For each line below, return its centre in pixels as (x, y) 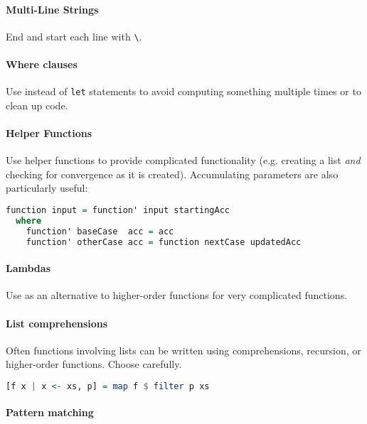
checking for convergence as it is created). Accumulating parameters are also (172, 174)
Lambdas (28, 268)
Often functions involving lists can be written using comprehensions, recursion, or (183, 350)
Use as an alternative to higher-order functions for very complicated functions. (177, 295)
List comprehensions (57, 323)
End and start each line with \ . (74, 36)
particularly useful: (47, 188)
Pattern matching (50, 412)
